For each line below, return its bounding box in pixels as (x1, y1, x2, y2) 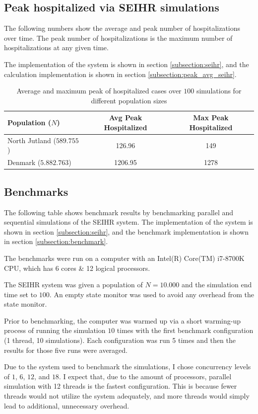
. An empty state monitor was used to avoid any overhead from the (49, 289, 254, 299)
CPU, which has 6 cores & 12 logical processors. (4, 262, 150, 273)
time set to (4, 289, 37, 299)
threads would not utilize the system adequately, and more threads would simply (4, 391, 250, 401)
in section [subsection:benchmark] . (4, 236, 108, 247)
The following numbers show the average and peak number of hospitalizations (4, 23, 241, 33)
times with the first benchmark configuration (117, 325, 254, 335)
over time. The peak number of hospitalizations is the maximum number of (4, 32, 233, 43)
